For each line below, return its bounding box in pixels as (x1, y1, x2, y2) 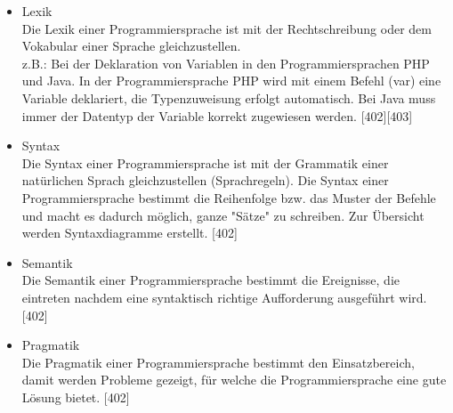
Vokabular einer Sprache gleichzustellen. (21, 36, 241, 55)
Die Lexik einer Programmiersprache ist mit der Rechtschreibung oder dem (21, 19, 432, 37)
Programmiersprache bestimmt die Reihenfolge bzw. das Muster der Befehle (21, 188, 436, 206)
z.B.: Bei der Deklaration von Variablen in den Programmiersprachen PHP (21, 53, 430, 72)
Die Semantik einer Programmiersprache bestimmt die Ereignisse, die (21, 271, 400, 289)
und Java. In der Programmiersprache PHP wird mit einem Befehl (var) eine (21, 71, 441, 90)
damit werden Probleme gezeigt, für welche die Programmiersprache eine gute (21, 370, 447, 389)
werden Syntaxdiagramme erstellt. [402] (21, 223, 238, 242)
